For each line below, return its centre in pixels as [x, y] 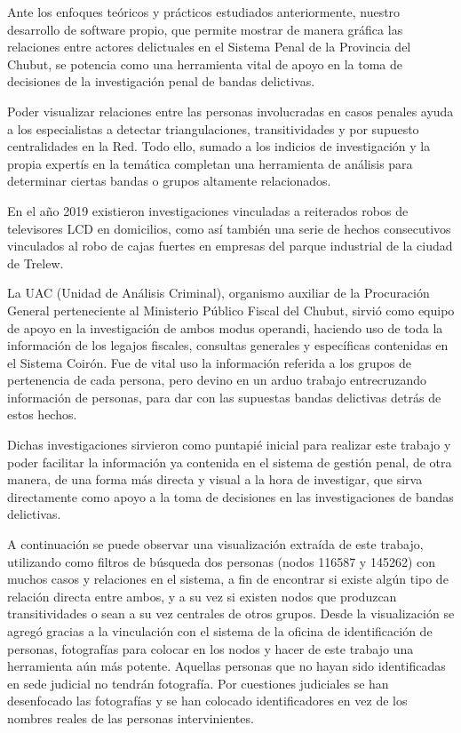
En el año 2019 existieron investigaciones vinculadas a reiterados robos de [208, 210]
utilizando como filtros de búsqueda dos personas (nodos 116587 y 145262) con [221, 561]
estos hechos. [42, 414]
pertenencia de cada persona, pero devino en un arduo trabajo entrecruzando [217, 380]
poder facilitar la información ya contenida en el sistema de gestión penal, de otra [230, 462]
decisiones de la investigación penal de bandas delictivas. [161, 81]
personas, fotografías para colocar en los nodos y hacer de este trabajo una [211, 648]
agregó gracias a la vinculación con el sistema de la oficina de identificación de [220, 631]
